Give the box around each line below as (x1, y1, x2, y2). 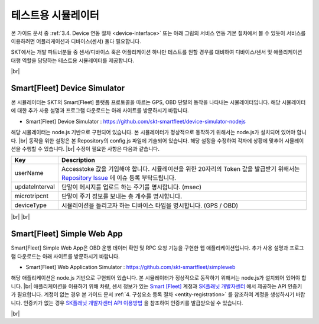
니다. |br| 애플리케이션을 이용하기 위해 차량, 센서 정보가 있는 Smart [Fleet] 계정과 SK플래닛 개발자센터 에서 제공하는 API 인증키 (11, 283, 302, 290)
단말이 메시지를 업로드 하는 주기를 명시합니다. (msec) (61, 183, 202, 192)
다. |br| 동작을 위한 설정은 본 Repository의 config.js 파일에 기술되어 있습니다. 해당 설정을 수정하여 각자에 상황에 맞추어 (11, 137, 284, 144)
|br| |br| (11, 213, 30, 221)
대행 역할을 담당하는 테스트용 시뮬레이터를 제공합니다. (11, 57, 134, 64)
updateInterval (14, 183, 56, 191)
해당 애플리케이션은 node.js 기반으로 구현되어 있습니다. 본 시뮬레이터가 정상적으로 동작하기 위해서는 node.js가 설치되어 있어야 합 (11, 274, 307, 281)
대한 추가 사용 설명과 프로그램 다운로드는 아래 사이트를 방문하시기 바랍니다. (17, 107, 189, 114)
